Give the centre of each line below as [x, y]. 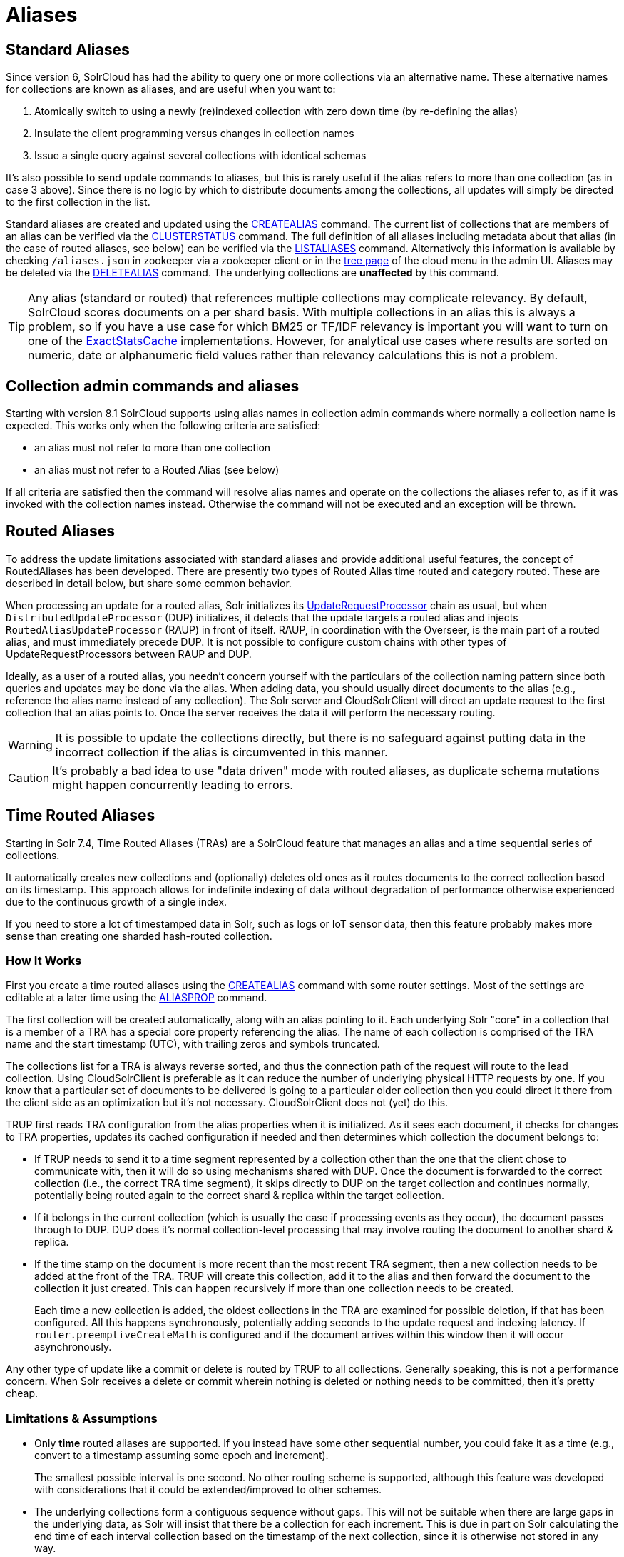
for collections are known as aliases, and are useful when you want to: [171, 89]
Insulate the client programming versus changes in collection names [194, 134]
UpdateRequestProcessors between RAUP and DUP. [129, 654]
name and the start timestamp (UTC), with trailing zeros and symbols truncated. [193, 1044]
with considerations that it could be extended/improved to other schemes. [208, 1490]
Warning [30, 745]
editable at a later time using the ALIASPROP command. [137, 998]
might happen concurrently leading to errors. [173, 785]
